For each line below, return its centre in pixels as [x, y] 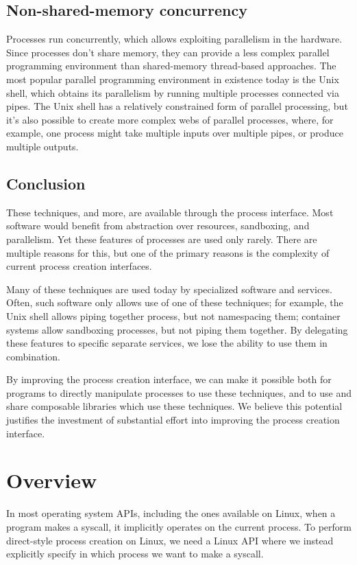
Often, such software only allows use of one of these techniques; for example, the [175, 302]
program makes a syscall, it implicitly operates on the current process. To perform [179, 526]
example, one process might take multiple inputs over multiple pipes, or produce [175, 133]
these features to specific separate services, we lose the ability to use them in [167, 343]
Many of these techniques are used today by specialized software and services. [169, 289]
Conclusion [46, 183]
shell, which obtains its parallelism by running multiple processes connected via [173, 92]
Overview [52, 480]
